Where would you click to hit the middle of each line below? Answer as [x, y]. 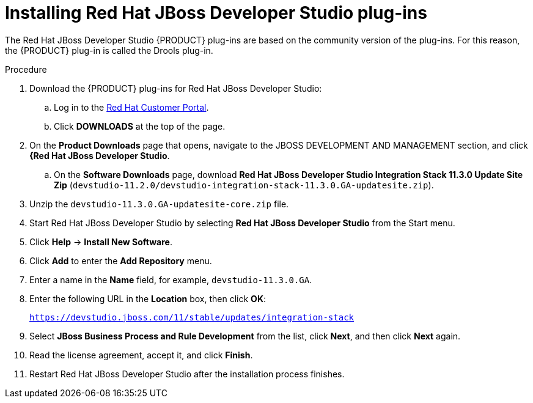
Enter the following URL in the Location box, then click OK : [148, 298]
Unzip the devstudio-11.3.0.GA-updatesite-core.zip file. [159, 204]
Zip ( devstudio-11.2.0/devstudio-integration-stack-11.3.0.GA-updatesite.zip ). [244, 185]
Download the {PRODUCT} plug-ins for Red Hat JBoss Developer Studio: [176, 88]
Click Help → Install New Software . [101, 242]
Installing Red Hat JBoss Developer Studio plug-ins [216, 13]
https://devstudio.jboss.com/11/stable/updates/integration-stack [192, 317]
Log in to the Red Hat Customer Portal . [131, 107]
